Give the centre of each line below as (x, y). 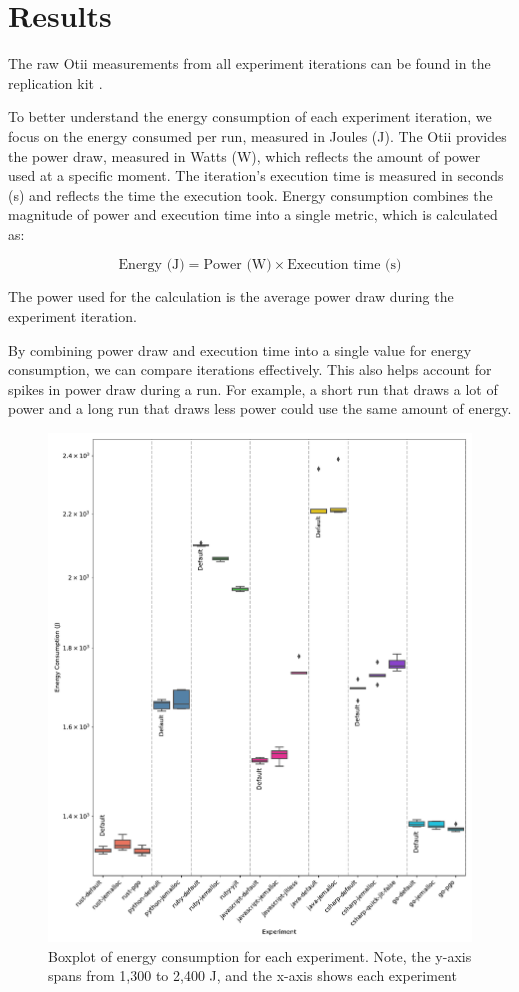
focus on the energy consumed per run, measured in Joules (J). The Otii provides (257, 135)
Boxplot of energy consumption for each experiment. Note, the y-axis (260, 955)
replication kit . (55, 82)
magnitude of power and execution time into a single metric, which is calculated (253, 214)
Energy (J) (151, 265)
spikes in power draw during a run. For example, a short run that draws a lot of (253, 388)
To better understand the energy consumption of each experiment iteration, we (250, 116)
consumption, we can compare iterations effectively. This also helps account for (250, 369)
